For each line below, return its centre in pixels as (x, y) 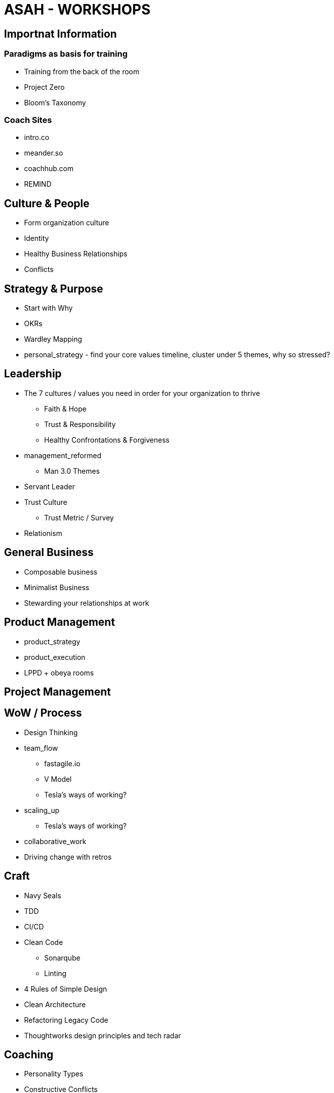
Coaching (29, 1055)
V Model (58, 779)
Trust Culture (46, 502)
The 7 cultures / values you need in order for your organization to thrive (142, 393)
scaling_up (42, 810)
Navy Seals (43, 895)
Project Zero (44, 87)
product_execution (55, 657)
